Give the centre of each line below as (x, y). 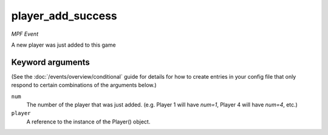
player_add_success (64, 16)
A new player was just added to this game (63, 45)
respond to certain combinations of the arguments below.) (84, 85)
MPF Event (25, 34)
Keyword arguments (51, 62)
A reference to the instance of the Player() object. (88, 122)
